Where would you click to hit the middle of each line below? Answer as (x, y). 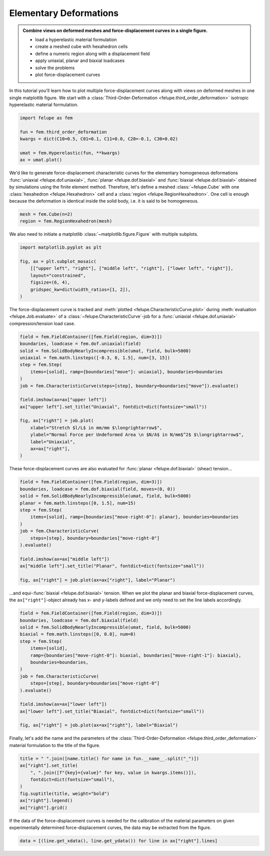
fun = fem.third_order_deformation (63, 132)
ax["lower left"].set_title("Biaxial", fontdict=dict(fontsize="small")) (112, 711)
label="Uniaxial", (53, 442)
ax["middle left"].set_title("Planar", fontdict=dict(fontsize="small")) (112, 566)
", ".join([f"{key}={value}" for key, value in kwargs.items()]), (113, 772)
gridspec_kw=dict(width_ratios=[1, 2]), (80, 289)
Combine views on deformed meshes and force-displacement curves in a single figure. (115, 31)
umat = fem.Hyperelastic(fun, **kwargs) (70, 153)
